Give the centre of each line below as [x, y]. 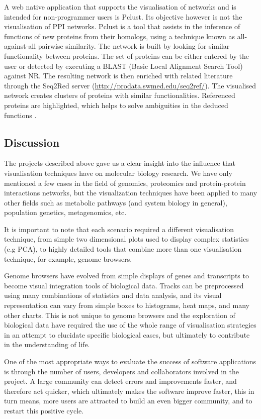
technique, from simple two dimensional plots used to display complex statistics [126, 239]
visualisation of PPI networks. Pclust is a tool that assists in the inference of [122, 26]
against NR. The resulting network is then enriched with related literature [118, 76]
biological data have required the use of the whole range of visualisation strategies [130, 325]
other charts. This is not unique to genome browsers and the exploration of [120, 315]
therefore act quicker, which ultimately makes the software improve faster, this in [129, 391]
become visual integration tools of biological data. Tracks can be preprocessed [124, 285]
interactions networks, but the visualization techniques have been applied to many [131, 193]
